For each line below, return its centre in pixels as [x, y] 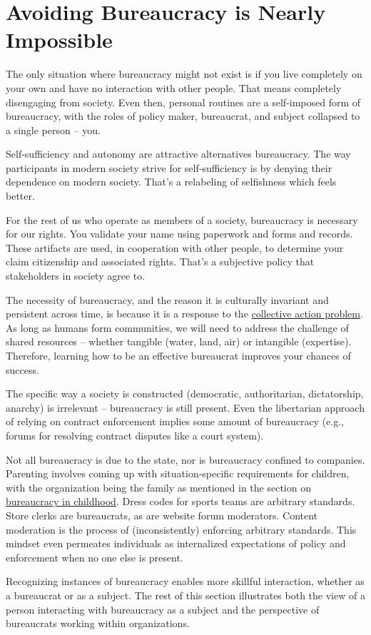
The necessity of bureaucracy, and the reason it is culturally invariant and [167, 299]
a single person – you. [53, 129]
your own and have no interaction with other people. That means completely [174, 87]
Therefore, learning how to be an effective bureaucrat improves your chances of [178, 355]
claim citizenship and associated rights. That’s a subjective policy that [160, 261]
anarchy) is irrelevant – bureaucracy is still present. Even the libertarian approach [185, 407]
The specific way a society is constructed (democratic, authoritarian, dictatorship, [185, 393]
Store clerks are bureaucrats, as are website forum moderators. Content [162, 515]
